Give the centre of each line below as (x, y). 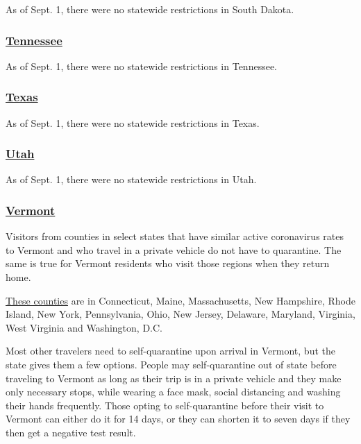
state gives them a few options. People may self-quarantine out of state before (171, 364)
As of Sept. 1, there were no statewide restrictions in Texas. (133, 122)
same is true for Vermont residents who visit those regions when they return (168, 263)
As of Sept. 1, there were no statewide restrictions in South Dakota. (150, 9)
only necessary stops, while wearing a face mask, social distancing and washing (173, 392)
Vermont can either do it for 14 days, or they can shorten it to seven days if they (178, 419)
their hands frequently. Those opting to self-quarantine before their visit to (165, 405)
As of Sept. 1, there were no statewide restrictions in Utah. (131, 179)
